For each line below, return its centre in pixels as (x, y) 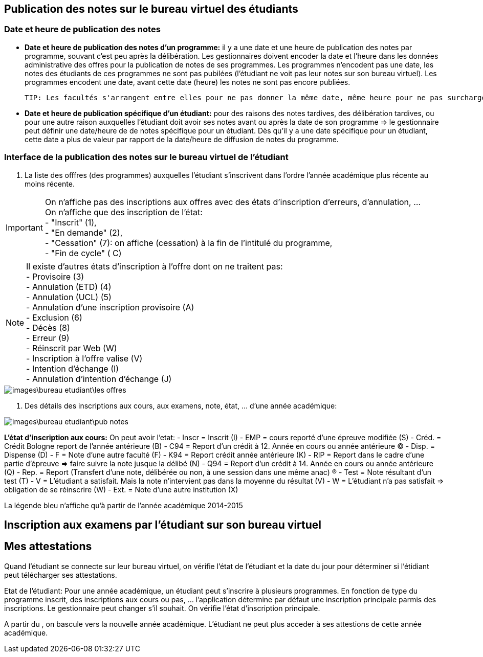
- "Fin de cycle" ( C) (83, 253)
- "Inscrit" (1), (71, 222)
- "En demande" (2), (84, 232)
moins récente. (50, 184)
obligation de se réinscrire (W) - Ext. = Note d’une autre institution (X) (121, 489)
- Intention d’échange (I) (73, 368)
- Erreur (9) (48, 338)
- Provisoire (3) (55, 276)
